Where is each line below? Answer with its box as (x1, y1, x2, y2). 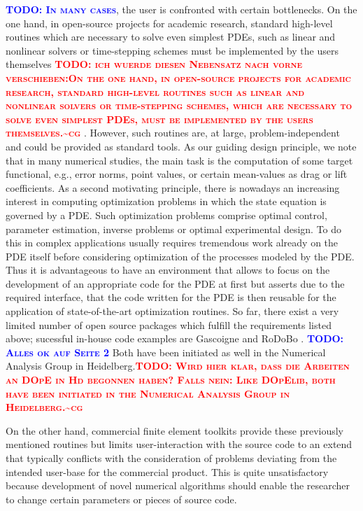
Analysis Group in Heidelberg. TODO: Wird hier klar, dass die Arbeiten (6, 358, 350, 373)
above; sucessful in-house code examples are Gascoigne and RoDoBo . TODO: (6, 331, 344, 346)
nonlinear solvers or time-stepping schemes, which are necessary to (6, 98, 353, 113)
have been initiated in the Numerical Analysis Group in (6, 386, 290, 400)
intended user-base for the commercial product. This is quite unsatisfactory (6, 464, 329, 479)
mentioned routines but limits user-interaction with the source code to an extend (6, 437, 353, 451)
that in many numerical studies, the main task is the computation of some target (6, 153, 353, 167)
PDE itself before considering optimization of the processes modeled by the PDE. (6, 248, 355, 263)
